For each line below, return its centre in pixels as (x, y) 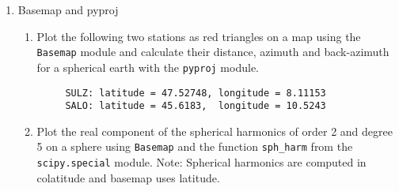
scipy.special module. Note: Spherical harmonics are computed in (201, 162)
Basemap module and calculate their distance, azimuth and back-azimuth (213, 52)
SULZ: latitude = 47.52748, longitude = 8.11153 (196, 93)
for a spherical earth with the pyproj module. (148, 67)
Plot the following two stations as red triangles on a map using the (199, 36)
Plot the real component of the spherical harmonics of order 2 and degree (215, 131)
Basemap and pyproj (68, 9)
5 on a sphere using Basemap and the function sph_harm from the (195, 146)
